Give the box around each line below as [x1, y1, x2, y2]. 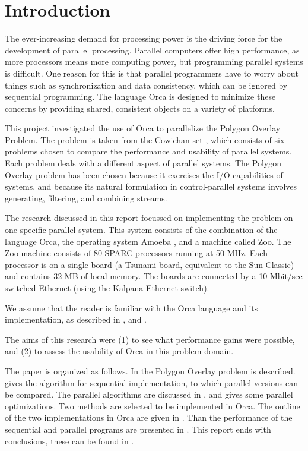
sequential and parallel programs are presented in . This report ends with [5, 422, 271, 435]
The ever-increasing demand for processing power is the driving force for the [5, 32, 282, 45]
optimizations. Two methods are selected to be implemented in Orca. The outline [5, 399, 300, 412]
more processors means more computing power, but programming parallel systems [5, 55, 303, 68]
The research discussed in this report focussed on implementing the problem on [5, 212, 293, 224]
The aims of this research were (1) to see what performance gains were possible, [5, 333, 295, 345]
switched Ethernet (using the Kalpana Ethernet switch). [5, 282, 209, 294]
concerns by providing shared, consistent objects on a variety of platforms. [5, 102, 275, 114]
